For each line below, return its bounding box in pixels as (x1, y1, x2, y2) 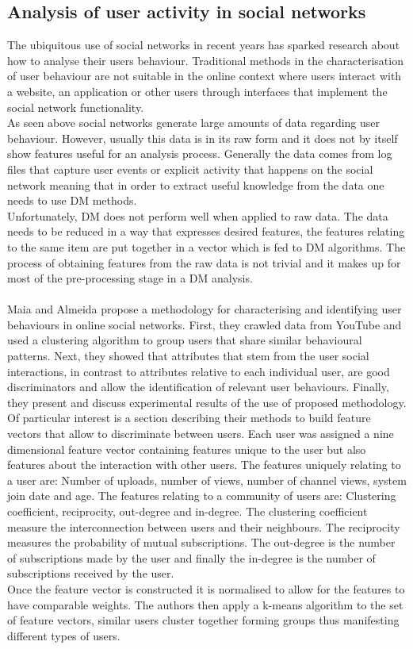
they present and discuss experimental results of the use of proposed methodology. (7, 394, 407, 410)
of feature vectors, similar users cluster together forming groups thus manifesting (7, 612, 400, 628)
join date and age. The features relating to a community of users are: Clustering (7, 487, 396, 504)
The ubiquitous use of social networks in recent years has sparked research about (7, 36, 400, 53)
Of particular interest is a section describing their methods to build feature (7, 409, 371, 426)
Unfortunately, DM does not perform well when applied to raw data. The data (7, 207, 388, 224)
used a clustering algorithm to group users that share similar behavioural (7, 332, 362, 348)
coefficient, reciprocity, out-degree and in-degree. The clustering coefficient (7, 503, 368, 520)
